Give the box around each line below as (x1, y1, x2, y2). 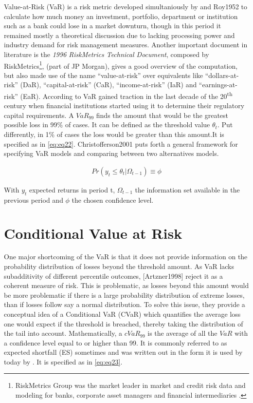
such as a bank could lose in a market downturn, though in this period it (4, 20, 221, 31)
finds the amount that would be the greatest (96, 110, 229, 120)
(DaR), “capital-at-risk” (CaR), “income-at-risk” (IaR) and (20, 79, 197, 90)
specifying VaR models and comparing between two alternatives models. (4, 148, 219, 158)
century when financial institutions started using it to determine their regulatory (4, 100, 245, 111)
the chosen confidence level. (72, 194, 154, 205)
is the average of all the (147, 328, 217, 338)
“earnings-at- (199, 79, 237, 90)
